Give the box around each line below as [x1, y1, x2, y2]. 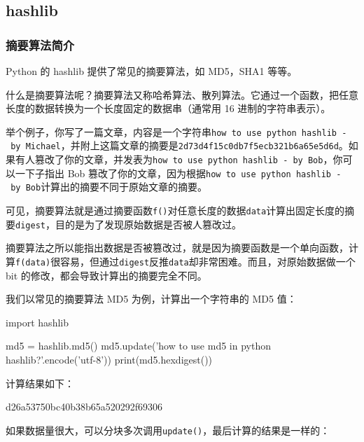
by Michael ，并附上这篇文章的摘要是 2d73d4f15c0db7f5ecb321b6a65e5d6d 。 [10, 138, 349, 153]
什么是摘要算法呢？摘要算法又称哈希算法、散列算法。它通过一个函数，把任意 [6, 87, 358, 102]
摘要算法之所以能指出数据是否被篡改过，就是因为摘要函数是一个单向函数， [6, 240, 349, 255]
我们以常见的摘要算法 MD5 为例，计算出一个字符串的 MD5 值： [6, 291, 297, 306]
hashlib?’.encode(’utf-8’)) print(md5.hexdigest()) [6, 352, 213, 366]
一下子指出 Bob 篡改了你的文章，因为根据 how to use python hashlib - [15, 165, 342, 180]
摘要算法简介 [6, 36, 75, 53]
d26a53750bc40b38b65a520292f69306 [6, 399, 163, 414]
